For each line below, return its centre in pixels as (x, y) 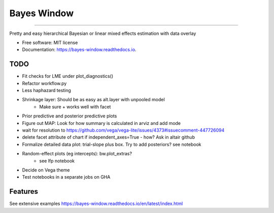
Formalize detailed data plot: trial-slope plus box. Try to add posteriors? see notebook (112, 144)
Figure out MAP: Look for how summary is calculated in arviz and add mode (101, 123)
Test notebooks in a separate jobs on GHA (66, 177)
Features (24, 191)
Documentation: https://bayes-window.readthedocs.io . (79, 50)
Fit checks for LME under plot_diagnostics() (68, 76)
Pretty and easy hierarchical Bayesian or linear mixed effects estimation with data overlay (103, 33)
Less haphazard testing (46, 91)
